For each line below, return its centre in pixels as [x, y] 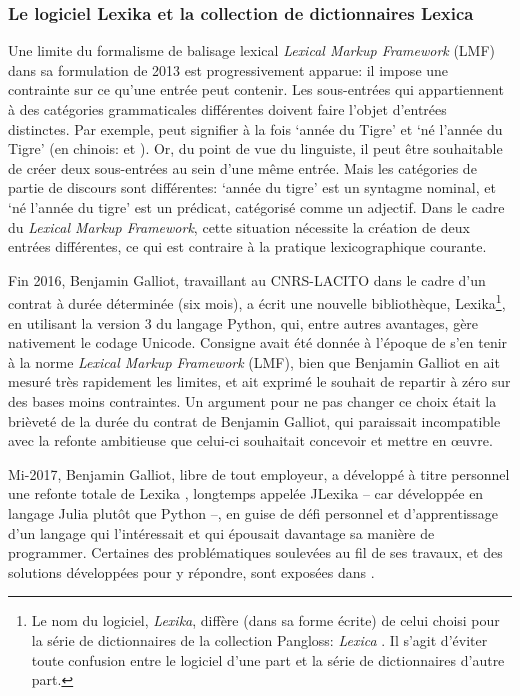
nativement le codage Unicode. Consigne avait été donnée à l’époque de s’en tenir [258, 342]
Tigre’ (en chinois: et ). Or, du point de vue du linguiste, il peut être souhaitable [255, 148]
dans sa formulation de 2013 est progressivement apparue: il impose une [228, 69]
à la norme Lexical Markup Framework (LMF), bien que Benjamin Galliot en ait [254, 361]
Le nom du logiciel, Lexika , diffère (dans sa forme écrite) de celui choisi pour [265, 620]
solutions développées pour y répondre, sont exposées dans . [191, 571]
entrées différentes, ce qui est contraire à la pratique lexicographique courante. [247, 246]
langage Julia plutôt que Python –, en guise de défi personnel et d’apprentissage [253, 512]
